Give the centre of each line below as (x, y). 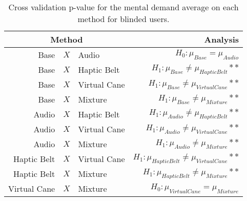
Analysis (222, 39)
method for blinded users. (123, 19)
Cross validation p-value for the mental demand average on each (123, 7)
